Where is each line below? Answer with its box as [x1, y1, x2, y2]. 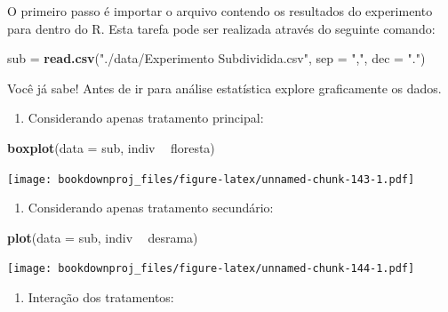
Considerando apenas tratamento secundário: [28, 198, 274, 217]
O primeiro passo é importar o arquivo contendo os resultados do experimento [7, 2, 433, 20]
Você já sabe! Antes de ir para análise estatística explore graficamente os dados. [7, 78, 442, 97]
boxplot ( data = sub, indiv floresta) [7, 138, 215, 156]
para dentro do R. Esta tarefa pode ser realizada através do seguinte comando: [7, 19, 436, 37]
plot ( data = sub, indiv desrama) [7, 228, 198, 246]
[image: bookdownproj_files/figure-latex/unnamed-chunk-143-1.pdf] [7, 172, 415, 186]
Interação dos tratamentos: [28, 288, 174, 307]
